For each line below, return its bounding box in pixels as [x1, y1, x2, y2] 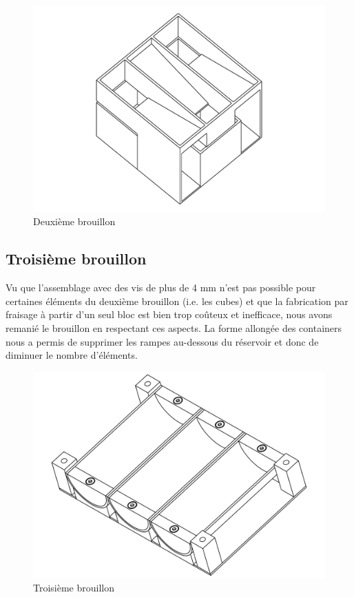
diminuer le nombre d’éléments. [6, 348, 138, 362]
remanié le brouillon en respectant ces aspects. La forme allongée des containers [6, 320, 342, 335]
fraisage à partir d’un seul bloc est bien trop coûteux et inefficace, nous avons [6, 307, 333, 322]
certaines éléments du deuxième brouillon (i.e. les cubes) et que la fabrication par [6, 293, 348, 308]
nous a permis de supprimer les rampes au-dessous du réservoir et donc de [6, 334, 319, 348]
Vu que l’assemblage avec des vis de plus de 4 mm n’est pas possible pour [6, 280, 316, 295]
